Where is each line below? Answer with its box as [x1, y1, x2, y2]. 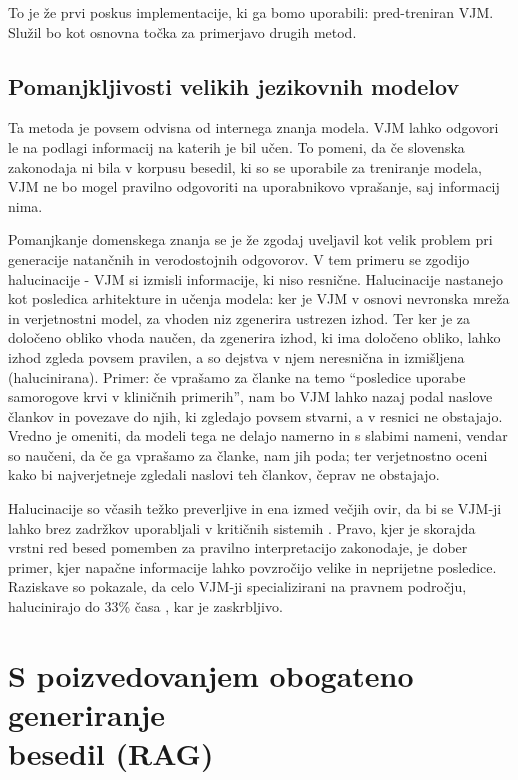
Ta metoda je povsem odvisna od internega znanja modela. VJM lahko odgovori [8, 117, 499, 138]
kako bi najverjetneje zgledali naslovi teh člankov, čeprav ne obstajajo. [8, 464, 440, 485]
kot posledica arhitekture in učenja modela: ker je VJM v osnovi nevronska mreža [8, 288, 510, 309]
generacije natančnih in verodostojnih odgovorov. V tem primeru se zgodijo [8, 248, 470, 269]
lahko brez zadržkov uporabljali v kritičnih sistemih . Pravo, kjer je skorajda [8, 517, 476, 538]
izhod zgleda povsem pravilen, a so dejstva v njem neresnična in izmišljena [8, 346, 465, 367]
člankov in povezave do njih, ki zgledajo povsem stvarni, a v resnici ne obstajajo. [8, 405, 503, 426]
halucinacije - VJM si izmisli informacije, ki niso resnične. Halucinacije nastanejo [8, 268, 503, 289]
